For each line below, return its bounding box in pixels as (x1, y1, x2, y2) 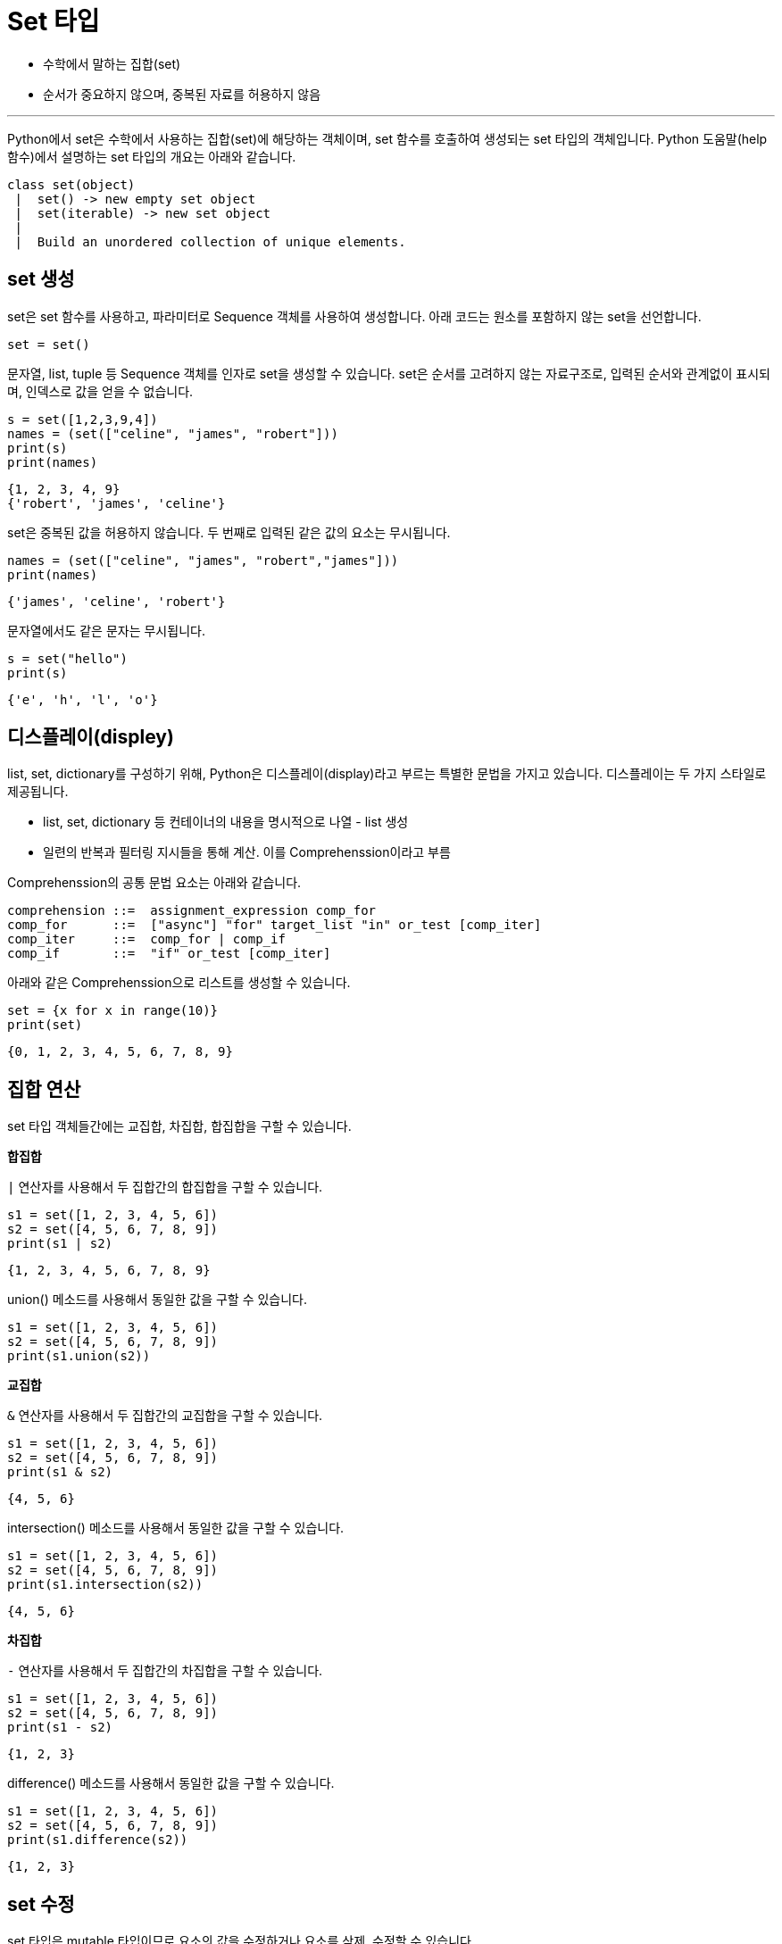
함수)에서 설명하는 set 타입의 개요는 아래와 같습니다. (7, 148, 296, 164)
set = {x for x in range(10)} (7, 1003, 219, 1018)
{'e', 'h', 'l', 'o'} (7, 692, 158, 707)
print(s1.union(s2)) (7, 1349, 151, 1364)
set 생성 (7, 268, 75, 291)
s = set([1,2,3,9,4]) (7, 411, 158, 427)
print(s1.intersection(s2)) (7, 1577, 204, 1592)
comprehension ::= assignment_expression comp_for (7, 903, 377, 918)
